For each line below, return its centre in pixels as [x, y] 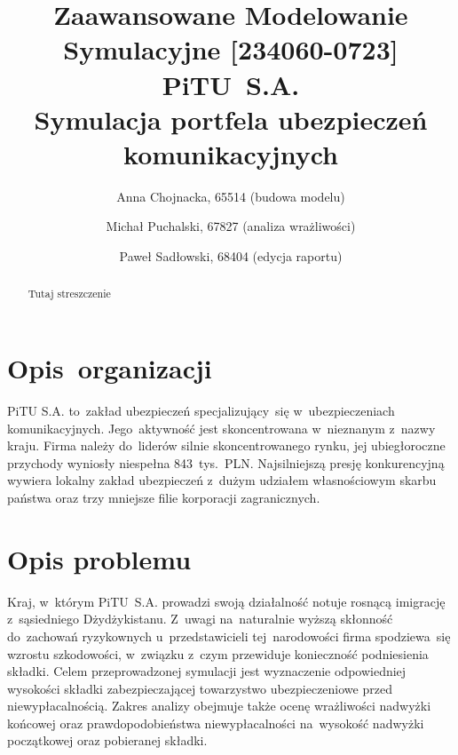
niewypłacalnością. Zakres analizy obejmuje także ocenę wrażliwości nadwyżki [219, 706]
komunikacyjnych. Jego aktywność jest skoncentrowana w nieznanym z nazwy [221, 428]
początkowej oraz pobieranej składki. [107, 740]
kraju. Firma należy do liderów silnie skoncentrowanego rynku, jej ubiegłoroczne [226, 445]
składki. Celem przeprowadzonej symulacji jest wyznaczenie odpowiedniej [207, 671]
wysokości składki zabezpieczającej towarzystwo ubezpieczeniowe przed [200, 688]
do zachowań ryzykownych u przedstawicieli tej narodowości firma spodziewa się [229, 636]
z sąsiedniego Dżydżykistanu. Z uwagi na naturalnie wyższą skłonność [200, 619]
